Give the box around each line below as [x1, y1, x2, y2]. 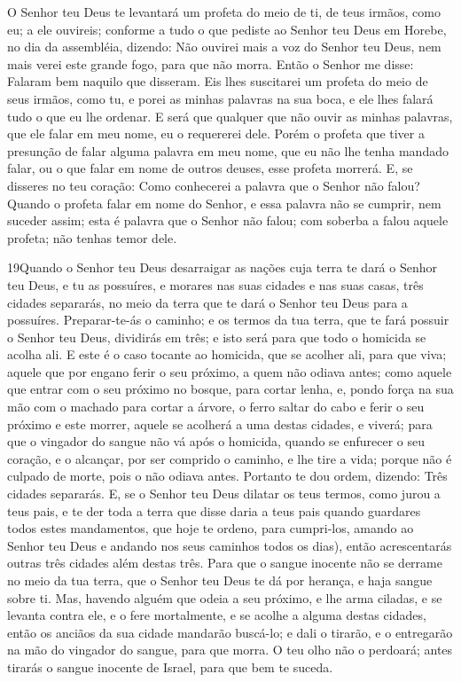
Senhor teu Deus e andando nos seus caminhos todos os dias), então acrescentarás [7, 536, 452, 554]
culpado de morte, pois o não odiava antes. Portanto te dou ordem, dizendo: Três [7, 466, 448, 485]
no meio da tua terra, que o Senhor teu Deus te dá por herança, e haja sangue [7, 571, 433, 589]
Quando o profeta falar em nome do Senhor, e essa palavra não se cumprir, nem [7, 193, 441, 212]
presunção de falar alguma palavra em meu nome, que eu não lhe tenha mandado [7, 141, 449, 160]
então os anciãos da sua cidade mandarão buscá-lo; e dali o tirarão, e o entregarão [7, 623, 453, 641]
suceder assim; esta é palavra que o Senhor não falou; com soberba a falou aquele [7, 211, 449, 230]
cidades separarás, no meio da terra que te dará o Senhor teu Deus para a [7, 293, 408, 311]
